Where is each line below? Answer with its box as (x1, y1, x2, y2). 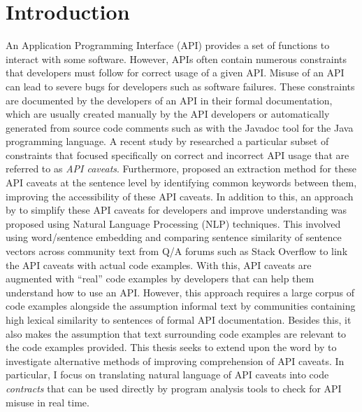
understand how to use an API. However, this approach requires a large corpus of (6, 284, 355, 299)
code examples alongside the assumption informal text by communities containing (6, 298, 356, 313)
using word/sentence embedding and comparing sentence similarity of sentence (6, 230, 342, 245)
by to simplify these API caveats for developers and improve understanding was (6, 202, 347, 217)
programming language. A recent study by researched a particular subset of (6, 134, 329, 149)
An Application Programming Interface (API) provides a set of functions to (6, 38, 330, 53)
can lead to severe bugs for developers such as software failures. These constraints (6, 78, 355, 93)
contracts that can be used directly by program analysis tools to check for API (6, 380, 342, 395)
